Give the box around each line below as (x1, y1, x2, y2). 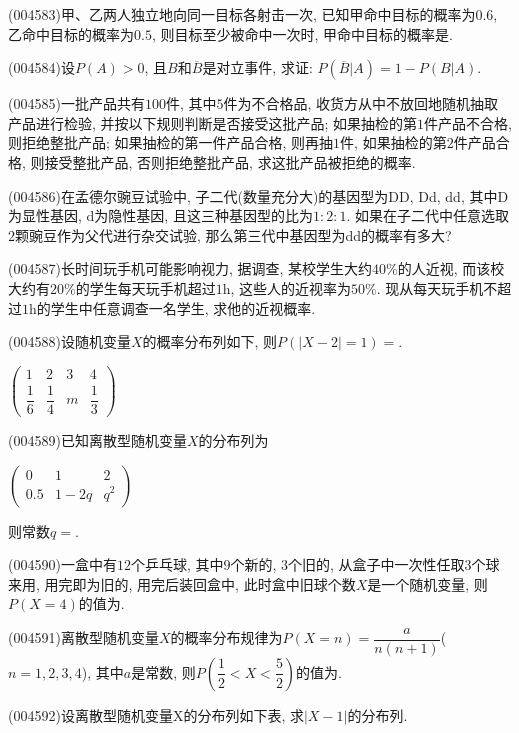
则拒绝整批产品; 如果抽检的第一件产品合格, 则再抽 (8, 132, 334, 153)
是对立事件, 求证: (202, 57, 313, 78)
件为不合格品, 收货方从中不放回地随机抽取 (223, 93, 499, 114)
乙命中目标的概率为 (8, 23, 134, 44)
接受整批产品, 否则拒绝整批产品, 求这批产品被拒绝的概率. (44, 151, 416, 172)
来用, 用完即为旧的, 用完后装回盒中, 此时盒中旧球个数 (8, 573, 356, 594)
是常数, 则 (131, 661, 196, 682)
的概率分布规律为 (170, 627, 283, 648)
